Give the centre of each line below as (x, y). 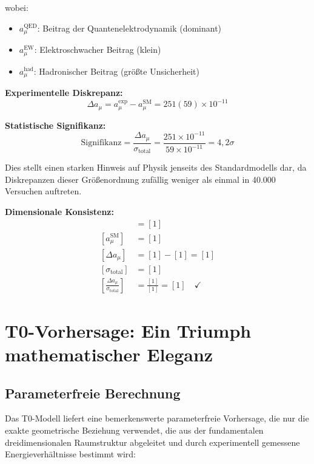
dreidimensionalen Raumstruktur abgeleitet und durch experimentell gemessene (152, 442)
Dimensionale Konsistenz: (59, 211)
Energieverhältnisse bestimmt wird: (70, 454)
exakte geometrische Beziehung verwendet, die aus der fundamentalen (134, 430)
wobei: (17, 7)
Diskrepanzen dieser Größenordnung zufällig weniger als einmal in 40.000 (140, 179)
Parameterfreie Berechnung (93, 393)
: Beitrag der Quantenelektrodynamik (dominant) (129, 28)
